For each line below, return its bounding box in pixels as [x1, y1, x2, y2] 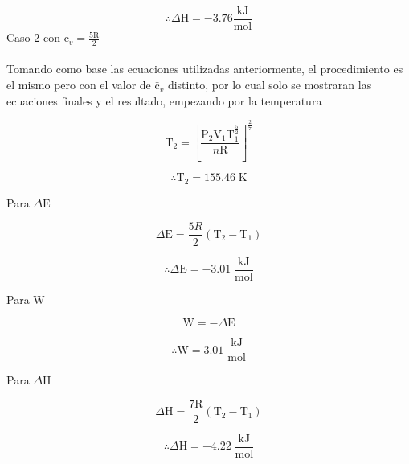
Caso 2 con [6, 29, 60, 46]
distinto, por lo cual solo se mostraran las [167, 76, 372, 93]
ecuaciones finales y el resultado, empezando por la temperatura [6, 92, 322, 109]
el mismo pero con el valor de [6, 76, 151, 93]
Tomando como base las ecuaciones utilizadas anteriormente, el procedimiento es [6, 60, 403, 77]
